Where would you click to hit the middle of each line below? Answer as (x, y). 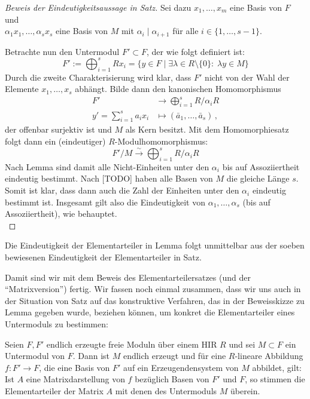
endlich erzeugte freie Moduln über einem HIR (132, 344)
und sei (242, 344)
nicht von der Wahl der (247, 77)
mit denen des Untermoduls (166, 390)
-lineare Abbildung (269, 356)
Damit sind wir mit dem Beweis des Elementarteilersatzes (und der (128, 277)
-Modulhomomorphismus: (161, 141)
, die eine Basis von (75, 367)
